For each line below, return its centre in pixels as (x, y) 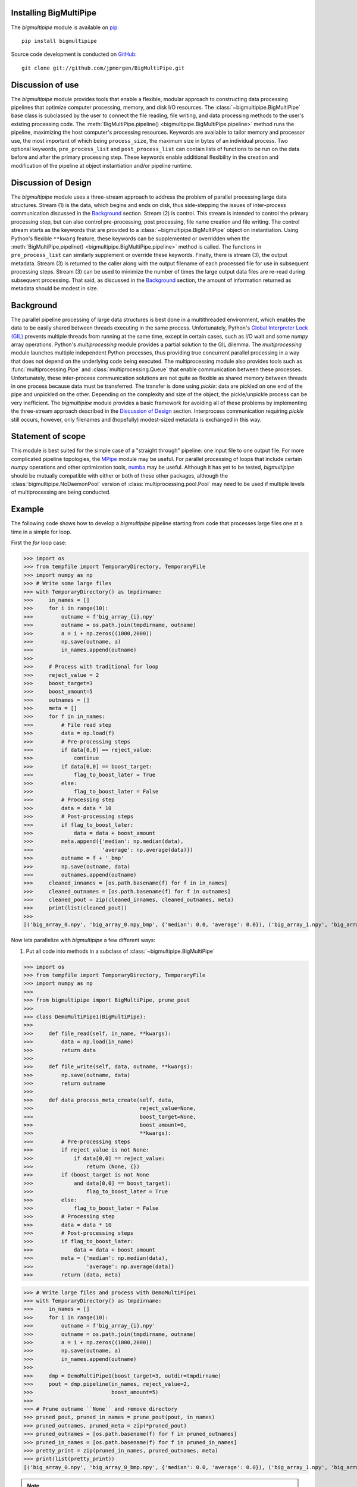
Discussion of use (45, 85)
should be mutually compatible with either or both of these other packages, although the (120, 475)
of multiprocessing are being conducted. (61, 492)
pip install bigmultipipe (59, 41)
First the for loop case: (39, 543)
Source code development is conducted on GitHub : (74, 54)
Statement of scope (48, 436)
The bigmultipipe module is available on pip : (65, 27)
